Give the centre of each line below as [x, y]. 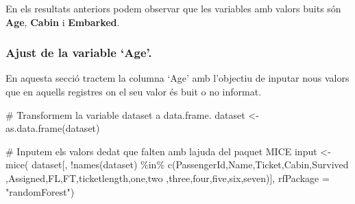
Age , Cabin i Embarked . [63, 22]
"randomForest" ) [40, 191]
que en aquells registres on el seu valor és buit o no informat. [134, 91]
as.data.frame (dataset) [53, 128]
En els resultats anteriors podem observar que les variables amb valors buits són [173, 8]
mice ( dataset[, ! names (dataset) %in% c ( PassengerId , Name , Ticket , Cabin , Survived [177, 165]
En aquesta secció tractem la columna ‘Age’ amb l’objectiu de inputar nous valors [177, 78]
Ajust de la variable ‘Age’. [79, 53]
